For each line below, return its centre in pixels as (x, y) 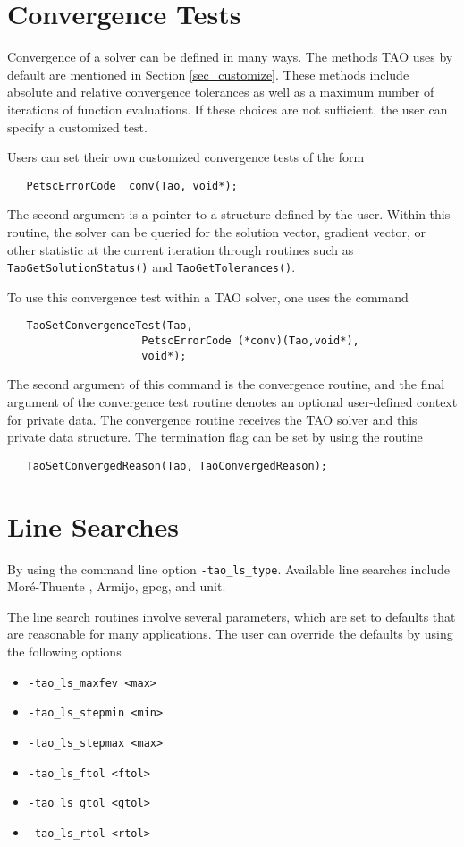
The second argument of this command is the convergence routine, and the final (226, 384)
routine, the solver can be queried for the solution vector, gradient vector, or (216, 231)
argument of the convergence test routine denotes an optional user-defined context (232, 401)
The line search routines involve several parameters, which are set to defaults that (232, 616)
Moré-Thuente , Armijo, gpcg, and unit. (117, 586)
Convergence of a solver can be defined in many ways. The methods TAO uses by (230, 57)
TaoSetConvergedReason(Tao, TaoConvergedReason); (177, 466)
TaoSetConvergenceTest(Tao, (110, 326)
